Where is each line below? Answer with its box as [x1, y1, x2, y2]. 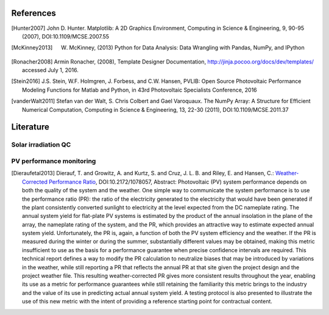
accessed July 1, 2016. [22, 67, 79, 74]
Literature [11, 122, 50, 132]
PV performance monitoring [11, 156, 96, 165]
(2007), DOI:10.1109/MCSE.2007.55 [22, 32, 110, 40]
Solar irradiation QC [11, 140, 71, 149]
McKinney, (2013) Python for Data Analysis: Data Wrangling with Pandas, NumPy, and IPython [69, 44, 305, 51]
